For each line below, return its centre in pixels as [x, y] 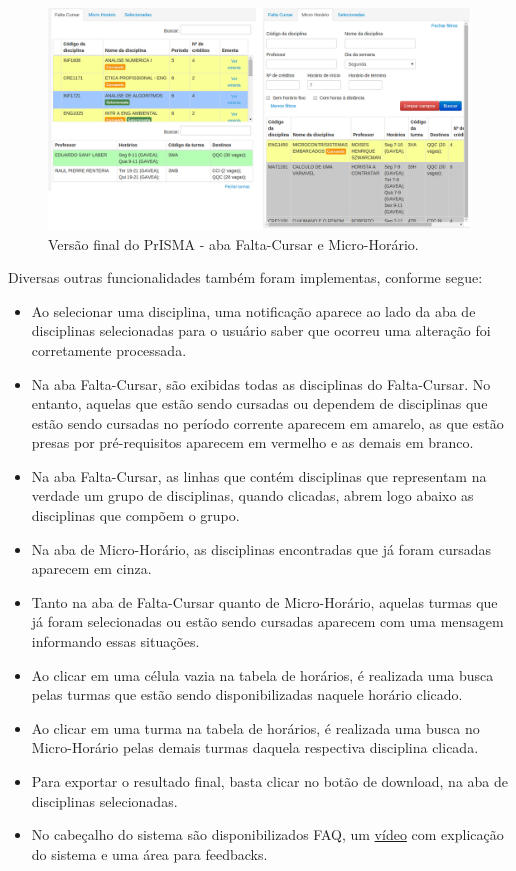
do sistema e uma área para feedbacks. [149, 853]
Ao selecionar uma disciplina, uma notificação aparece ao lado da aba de [253, 310]
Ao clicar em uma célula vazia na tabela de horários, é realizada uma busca [262, 674]
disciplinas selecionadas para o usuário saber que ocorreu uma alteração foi [261, 330]
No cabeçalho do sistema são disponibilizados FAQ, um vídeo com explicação [267, 834]
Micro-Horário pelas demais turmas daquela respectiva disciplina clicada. [255, 747]
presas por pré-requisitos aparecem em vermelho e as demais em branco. [252, 442]
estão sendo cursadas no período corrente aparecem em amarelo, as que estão [267, 422]
